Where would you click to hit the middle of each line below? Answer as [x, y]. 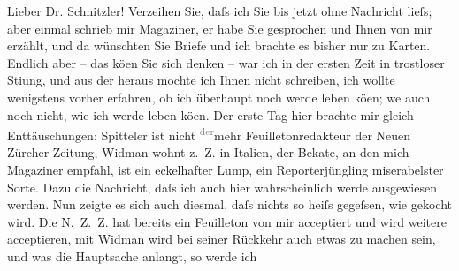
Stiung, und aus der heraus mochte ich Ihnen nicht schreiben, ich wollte [201, 80]
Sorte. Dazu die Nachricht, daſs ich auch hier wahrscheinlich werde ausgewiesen [222, 187]
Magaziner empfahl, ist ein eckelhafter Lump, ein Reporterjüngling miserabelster [226, 169]
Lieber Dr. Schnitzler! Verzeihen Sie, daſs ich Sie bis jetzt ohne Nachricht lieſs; [220, 11]
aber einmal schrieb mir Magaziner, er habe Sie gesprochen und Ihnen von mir [220, 28]
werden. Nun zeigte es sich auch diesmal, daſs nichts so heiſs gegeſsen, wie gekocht [230, 204]
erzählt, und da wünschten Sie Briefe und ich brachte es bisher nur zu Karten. [219, 45]
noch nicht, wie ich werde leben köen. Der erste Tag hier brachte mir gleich [210, 114]
